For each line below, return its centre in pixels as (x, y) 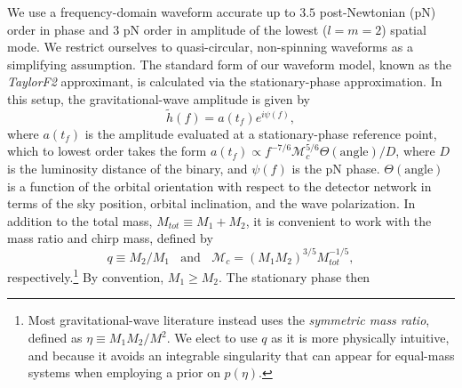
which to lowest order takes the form (107, 151)
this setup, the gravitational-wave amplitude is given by (159, 98)
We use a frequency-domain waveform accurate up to (151, 12)
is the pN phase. (336, 168)
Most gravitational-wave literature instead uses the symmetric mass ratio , (229, 320)
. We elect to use (212, 338)
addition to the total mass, (80, 220)
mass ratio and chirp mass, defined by (110, 238)
